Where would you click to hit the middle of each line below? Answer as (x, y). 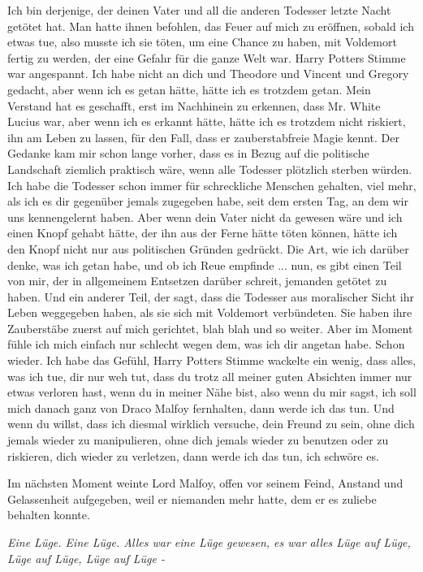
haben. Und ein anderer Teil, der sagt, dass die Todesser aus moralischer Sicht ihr (211, 296)
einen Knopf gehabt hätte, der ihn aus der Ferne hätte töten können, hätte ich (203, 233)
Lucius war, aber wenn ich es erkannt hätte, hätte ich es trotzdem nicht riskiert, (207, 121)
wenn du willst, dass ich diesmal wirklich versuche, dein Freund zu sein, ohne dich (211, 424)
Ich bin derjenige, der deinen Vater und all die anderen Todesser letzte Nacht (199, 10)
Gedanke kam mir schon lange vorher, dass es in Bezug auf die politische (188, 153)
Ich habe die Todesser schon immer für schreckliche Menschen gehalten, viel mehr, (212, 185)
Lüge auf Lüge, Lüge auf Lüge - (86, 558)
